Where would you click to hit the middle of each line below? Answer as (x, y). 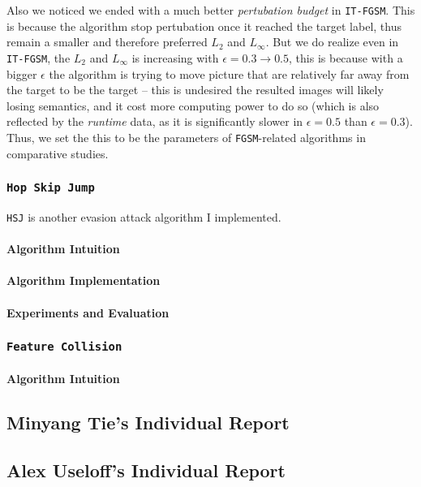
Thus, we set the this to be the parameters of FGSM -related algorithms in (186, 137)
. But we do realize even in (332, 42)
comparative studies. (58, 153)
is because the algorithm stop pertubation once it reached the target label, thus (204, 26)
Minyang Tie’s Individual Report (148, 422)
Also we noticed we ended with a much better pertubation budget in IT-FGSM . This (211, 10)
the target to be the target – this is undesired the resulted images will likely (195, 90)
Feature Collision (64, 347)
